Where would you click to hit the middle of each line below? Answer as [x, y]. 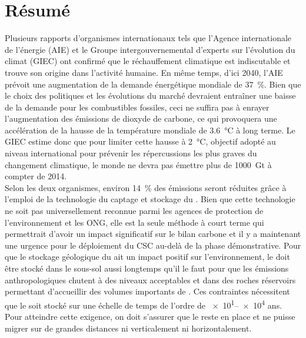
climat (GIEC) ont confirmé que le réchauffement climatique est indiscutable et [148, 61]
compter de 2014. [36, 176]
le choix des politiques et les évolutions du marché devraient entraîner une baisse [150, 96]
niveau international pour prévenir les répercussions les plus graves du [131, 153]
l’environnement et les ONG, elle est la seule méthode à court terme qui [134, 222]
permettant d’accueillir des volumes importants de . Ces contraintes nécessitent [147, 291]
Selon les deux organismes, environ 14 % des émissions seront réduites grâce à [146, 187]
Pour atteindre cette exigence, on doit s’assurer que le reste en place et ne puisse [150, 317]
